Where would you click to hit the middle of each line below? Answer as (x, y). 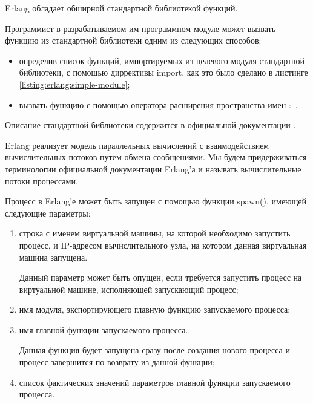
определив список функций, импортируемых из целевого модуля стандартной (162, 60)
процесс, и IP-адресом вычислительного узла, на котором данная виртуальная (163, 245)
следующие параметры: (48, 213)
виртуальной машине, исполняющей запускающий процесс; (129, 289)
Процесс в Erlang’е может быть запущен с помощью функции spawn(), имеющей (156, 201)
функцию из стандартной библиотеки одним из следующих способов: (133, 40)
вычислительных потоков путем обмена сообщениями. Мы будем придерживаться (156, 157)
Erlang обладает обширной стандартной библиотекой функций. (121, 8)
